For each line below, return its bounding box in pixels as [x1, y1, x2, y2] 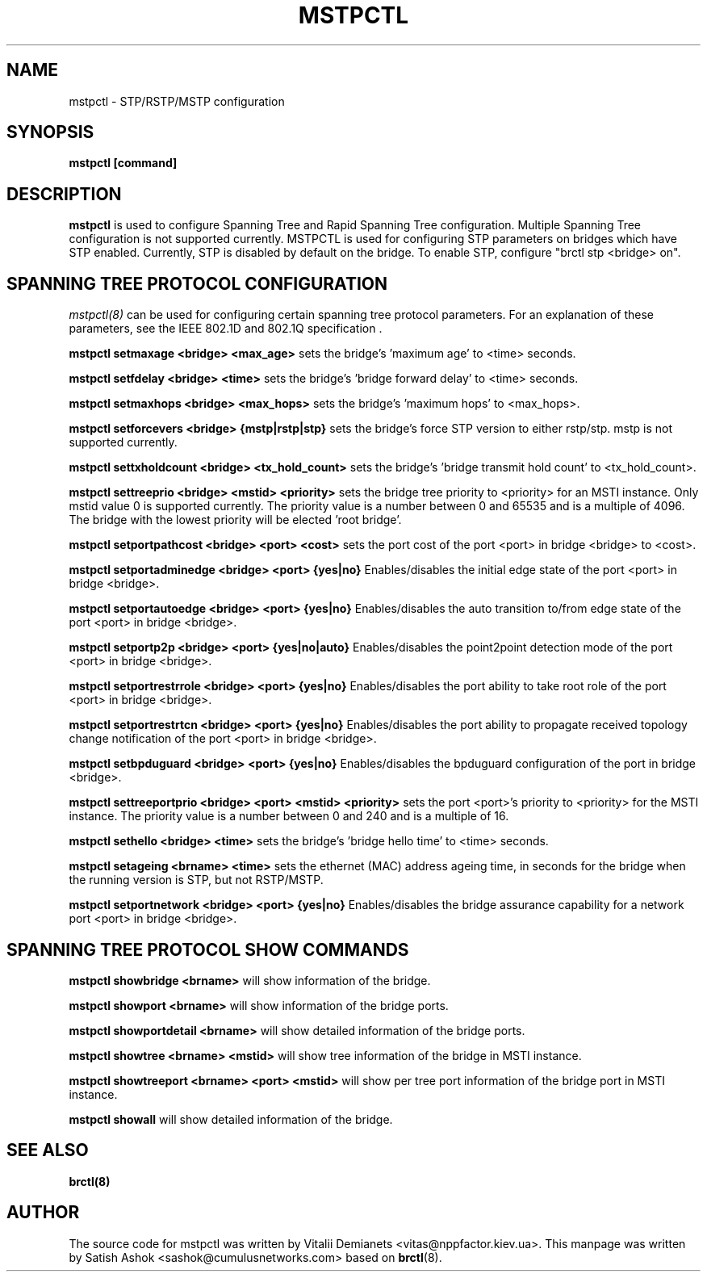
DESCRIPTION [6, 183, 122, 204]
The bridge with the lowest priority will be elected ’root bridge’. [69, 513, 402, 527]
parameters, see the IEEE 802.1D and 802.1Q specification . [69, 321, 383, 336]
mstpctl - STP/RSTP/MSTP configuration [69, 94, 285, 108]
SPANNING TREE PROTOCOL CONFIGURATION [6, 273, 388, 294]
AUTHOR [6, 1202, 80, 1223]
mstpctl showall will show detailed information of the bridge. [69, 1112, 393, 1126]
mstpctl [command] [69, 156, 178, 170]
